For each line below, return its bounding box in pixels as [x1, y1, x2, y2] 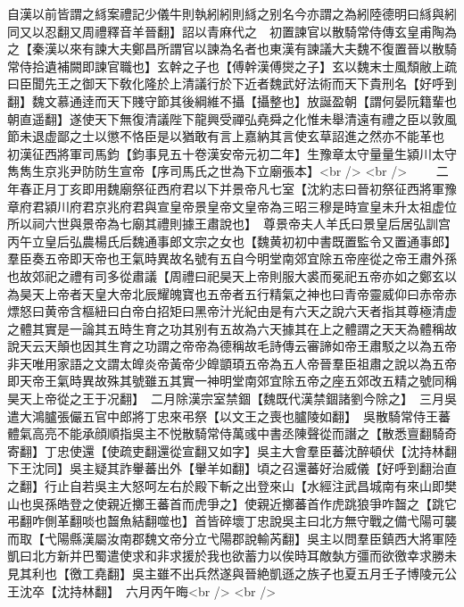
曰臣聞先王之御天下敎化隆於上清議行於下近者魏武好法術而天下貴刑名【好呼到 [7, 74, 457, 93]
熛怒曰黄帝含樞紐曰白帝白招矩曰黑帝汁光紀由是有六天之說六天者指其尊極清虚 [7, 302, 457, 320]
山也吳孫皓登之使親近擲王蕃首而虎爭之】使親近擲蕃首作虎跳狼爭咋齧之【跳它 [7, 494, 457, 512]
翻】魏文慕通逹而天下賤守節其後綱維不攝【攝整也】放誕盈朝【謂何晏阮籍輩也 [7, 91, 457, 110]
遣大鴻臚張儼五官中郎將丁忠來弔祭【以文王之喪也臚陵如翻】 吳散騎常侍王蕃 [7, 406, 451, 425]
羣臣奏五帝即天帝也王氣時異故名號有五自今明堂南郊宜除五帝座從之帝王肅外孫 [7, 249, 457, 268]
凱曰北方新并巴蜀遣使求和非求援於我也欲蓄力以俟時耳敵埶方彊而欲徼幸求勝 [7, 546, 444, 565]
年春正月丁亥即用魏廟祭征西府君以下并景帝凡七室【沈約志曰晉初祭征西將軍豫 [7, 179, 457, 197]
